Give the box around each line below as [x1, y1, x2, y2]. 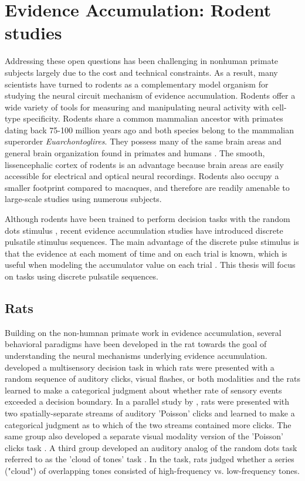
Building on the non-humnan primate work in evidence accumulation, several [5, 326, 282, 338]
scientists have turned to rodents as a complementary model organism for [5, 78, 269, 90]
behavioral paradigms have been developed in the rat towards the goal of [5, 338, 267, 350]
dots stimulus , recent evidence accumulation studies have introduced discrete [5, 224, 283, 236]
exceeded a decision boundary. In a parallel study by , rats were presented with [5, 395, 290, 408]
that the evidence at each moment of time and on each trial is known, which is [5, 247, 287, 259]
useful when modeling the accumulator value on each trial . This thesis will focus [5, 258, 296, 271]
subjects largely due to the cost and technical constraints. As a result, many [5, 66, 278, 78]
